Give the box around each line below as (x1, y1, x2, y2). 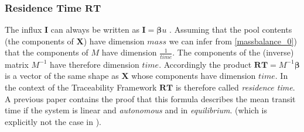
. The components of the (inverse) (172, 46, 294, 58)
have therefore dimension (50, 58, 139, 70)
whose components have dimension (131, 70, 256, 82)
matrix (5, 58, 29, 70)
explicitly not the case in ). (5, 115, 101, 127)
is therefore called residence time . (175, 81, 295, 93)
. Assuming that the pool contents (169, 23, 292, 36)
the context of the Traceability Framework (5, 81, 157, 93)
